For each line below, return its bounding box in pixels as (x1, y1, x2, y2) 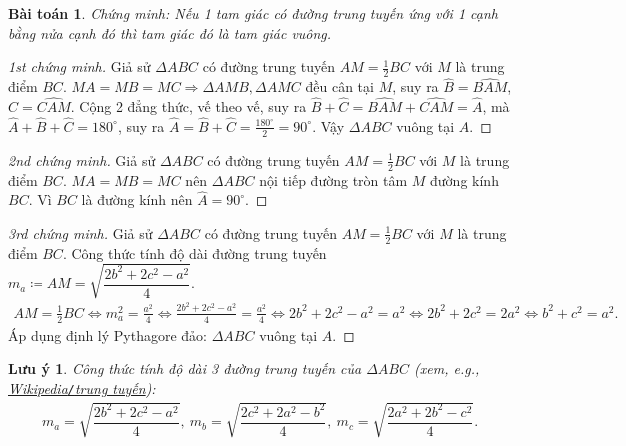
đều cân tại (305, 76, 374, 97)
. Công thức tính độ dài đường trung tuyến (62, 242, 327, 263)
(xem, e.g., (414, 358, 480, 379)
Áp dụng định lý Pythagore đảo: (8, 324, 208, 345)
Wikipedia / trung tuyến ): (8, 377, 156, 398)
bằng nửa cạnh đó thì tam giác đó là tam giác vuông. (8, 22, 332, 43)
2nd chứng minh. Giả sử (8, 149, 156, 170)
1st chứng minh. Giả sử (8, 56, 151, 77)
